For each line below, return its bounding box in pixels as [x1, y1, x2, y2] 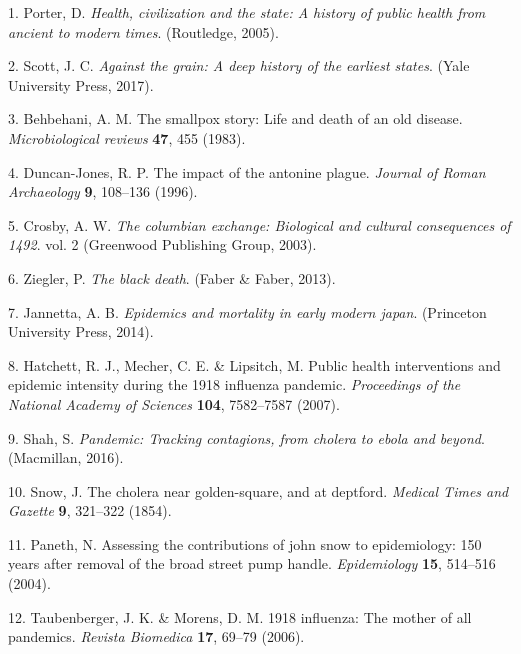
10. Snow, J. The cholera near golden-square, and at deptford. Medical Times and [8, 480, 509, 501]
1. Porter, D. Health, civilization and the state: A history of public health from [8, 2, 486, 22]
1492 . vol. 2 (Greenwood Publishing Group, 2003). [8, 234, 317, 255]
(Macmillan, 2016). [8, 447, 124, 468]
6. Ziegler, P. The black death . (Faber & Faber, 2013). [8, 267, 336, 288]
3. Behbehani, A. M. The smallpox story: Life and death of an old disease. [8, 108, 463, 129]
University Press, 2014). [8, 321, 154, 342]
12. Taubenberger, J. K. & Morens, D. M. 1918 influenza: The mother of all [8, 606, 472, 627]
